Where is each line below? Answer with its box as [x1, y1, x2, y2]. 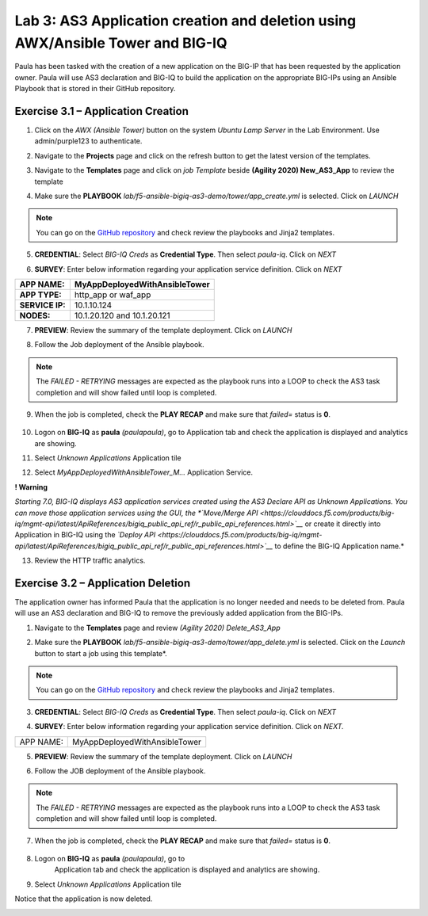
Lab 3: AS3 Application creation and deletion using [14, 12, 357, 29]
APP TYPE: [19, 289, 63, 300]
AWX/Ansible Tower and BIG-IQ [14, 34, 227, 52]
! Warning [14, 482, 48, 491]
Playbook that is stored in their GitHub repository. [14, 84, 176, 94]
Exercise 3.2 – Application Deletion [14, 577, 190, 590]
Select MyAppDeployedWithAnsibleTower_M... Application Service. [34, 468, 254, 477]
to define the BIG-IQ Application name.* [274, 541, 404, 551]
